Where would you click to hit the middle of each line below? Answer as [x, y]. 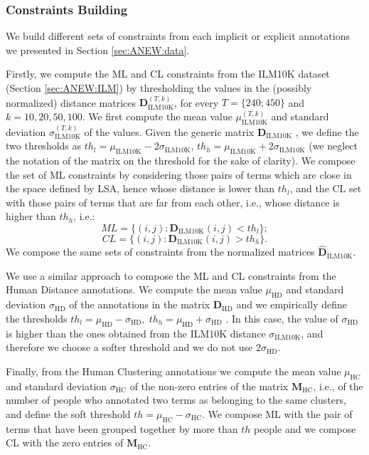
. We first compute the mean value [157, 116]
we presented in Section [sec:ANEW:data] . [98, 49]
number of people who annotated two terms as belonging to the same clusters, [176, 400]
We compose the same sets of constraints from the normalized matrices [160, 252]
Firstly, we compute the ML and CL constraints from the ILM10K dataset [168, 74]
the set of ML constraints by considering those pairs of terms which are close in [179, 174]
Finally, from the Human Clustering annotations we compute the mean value [173, 371]
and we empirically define [292, 304]
